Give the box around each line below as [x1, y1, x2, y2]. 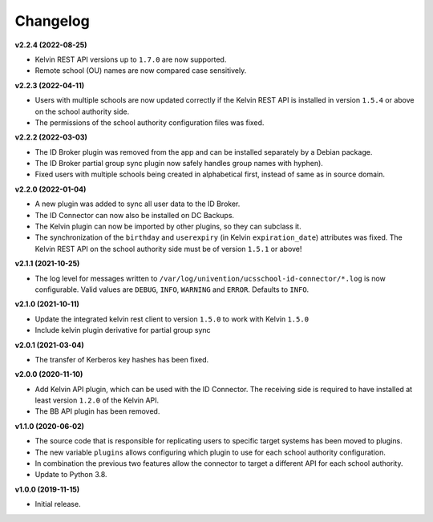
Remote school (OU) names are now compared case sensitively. [34, 66, 247, 75]
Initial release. [34, 500, 81, 509]
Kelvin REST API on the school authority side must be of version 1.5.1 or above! [34, 244, 302, 253]
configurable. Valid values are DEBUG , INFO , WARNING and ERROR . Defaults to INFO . [34, 285, 310, 294]
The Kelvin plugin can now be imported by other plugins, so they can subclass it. [34, 221, 301, 232]
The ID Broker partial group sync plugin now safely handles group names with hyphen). [34, 159, 324, 168]
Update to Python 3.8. [34, 470, 107, 480]
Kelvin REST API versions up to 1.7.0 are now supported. [34, 55, 227, 64]
